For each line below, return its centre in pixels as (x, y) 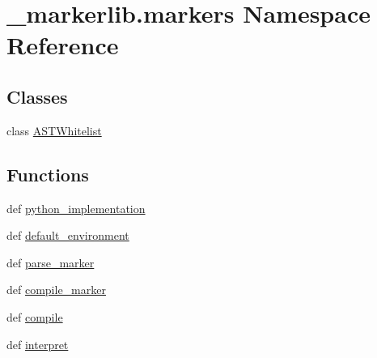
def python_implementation (76, 208)
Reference (63, 45)
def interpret (38, 344)
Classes (37, 96)
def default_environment (68, 235)
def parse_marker (51, 262)
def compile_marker (56, 290)
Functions (48, 174)
